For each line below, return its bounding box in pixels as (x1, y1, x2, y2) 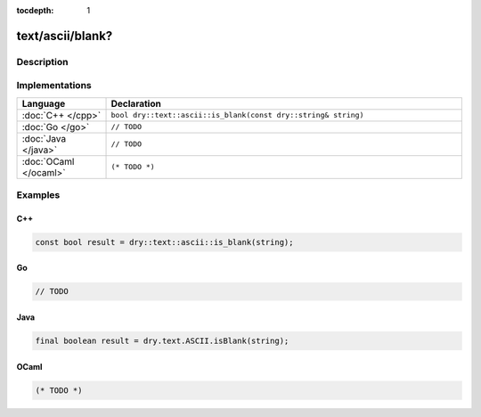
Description (16, 55, 69, 68)
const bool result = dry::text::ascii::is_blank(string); (35, 237, 294, 247)
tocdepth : (16, 5, 54, 15)
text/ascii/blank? (16, 28, 113, 44)
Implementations (16, 79, 93, 92)
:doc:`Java (21, 132, 67, 144)
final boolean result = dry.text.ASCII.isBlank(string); (35, 336, 289, 347)
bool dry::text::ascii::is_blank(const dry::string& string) (110, 110, 364, 120)
